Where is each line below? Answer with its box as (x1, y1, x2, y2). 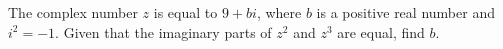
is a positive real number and (316, 2, 495, 22)
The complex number (8, 2, 138, 22)
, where (256, 2, 302, 22)
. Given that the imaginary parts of (55, 21, 272, 42)
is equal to (153, 2, 218, 22)
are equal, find (337, 21, 425, 42)
